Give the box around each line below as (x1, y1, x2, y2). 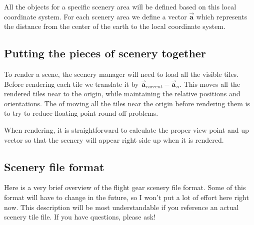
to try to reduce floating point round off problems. (4, 108, 158, 118)
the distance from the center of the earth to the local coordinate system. (4, 21, 225, 31)
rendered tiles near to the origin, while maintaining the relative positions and (4, 88, 240, 99)
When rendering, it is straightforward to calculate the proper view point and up (4, 124, 249, 135)
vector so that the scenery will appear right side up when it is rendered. (4, 134, 224, 145)
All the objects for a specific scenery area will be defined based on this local (4, 1, 236, 11)
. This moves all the (179, 78, 240, 89)
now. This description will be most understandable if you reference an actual (4, 202, 239, 212)
